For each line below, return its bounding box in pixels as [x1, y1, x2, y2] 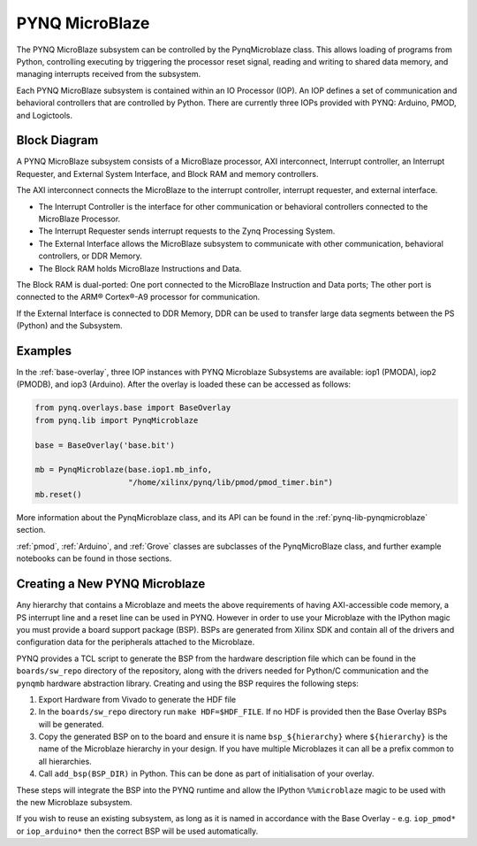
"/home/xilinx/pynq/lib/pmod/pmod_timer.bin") [128, 477, 334, 487]
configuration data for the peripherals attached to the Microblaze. [16, 637, 255, 648]
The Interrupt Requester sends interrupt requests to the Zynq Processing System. [38, 226, 336, 236]
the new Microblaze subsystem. [16, 797, 132, 808]
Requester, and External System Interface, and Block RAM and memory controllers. [16, 168, 319, 179]
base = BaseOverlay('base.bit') [34, 440, 176, 450]
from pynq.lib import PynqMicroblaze [34, 415, 199, 425]
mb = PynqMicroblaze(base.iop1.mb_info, [34, 465, 212, 475]
